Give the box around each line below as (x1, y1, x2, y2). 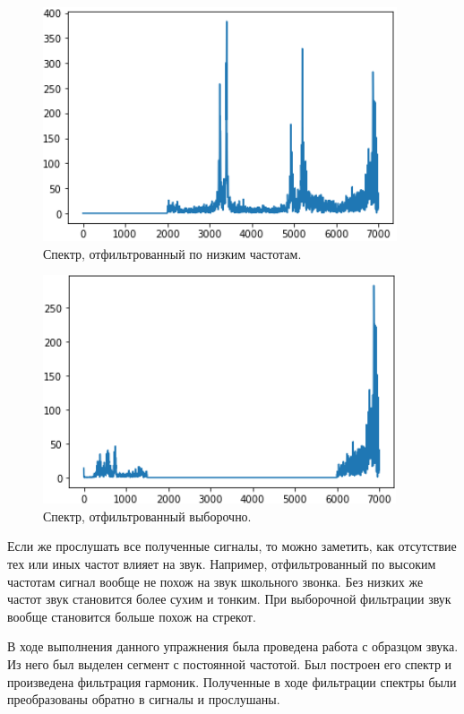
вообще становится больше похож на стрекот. (7, 606, 256, 625)
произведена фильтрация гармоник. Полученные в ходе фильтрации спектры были (7, 672, 457, 691)
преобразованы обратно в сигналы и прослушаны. (7, 690, 280, 709)
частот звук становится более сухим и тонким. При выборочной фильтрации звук (7, 589, 451, 608)
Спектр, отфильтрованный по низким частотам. (43, 244, 302, 262)
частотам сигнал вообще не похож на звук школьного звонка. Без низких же (7, 572, 424, 590)
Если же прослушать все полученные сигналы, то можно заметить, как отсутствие (7, 537, 457, 555)
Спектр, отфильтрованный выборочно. (43, 506, 252, 525)
